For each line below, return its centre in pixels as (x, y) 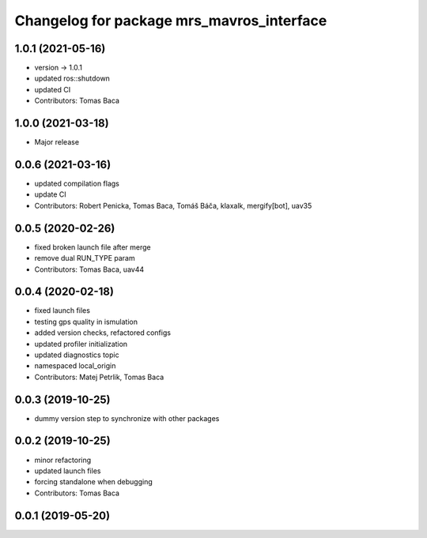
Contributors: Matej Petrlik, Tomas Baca (99, 377)
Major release (57, 142)
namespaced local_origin (75, 366)
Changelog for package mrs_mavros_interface (171, 21)
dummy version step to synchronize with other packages (127, 418)
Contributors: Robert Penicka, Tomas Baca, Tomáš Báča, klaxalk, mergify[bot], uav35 (173, 205)
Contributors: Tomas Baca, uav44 (89, 269)
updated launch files (68, 471)
